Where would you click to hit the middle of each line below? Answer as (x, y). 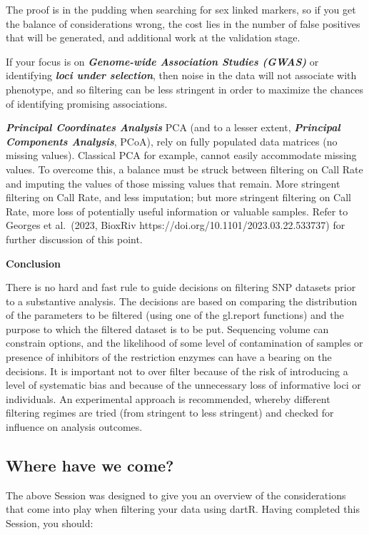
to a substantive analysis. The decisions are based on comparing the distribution (182, 301)
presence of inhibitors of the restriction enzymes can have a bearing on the (169, 357)
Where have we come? (90, 465)
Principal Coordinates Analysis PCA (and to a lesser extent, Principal (173, 127)
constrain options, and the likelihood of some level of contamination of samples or (184, 343)
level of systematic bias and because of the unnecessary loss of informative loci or (183, 385)
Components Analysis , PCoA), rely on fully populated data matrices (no (172, 141)
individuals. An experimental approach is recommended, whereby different (168, 398)
